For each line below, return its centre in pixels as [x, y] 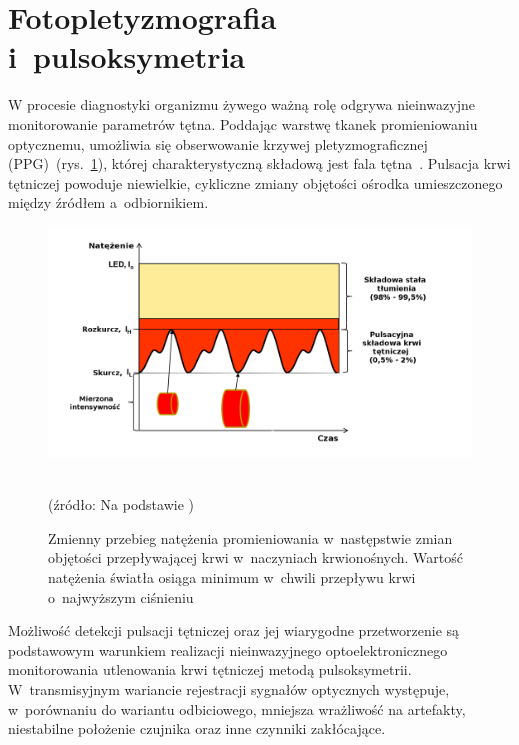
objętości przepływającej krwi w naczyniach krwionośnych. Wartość [255, 557]
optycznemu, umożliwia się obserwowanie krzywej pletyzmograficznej [218, 143]
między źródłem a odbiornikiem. [108, 202]
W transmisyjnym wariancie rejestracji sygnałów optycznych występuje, [229, 689]
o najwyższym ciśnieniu [121, 596]
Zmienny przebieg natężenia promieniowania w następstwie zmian [250, 537]
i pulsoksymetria [127, 56]
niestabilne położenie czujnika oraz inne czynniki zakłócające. [197, 728]
